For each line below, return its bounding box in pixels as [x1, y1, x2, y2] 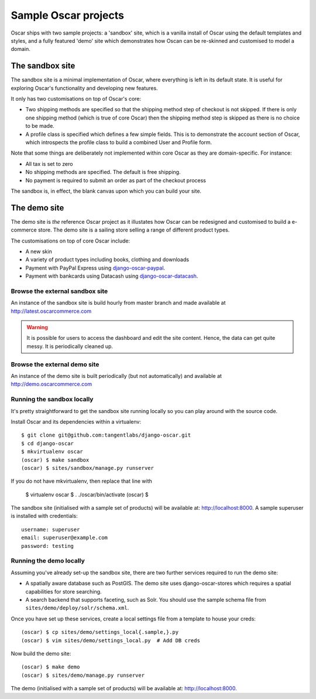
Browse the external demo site [11, 360, 99, 369]
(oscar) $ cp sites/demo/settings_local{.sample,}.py [21, 629, 178, 636]
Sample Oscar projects [11, 9, 124, 22]
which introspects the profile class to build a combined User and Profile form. [25, 138, 212, 146]
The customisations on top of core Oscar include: [11, 237, 130, 244]
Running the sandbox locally [11, 395, 94, 404]
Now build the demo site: [11, 650, 71, 657]
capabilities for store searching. [25, 588, 102, 595]
